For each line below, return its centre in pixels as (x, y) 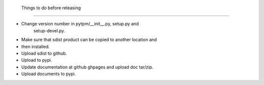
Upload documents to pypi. (48, 74)
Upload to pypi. (37, 60)
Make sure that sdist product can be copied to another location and (89, 40)
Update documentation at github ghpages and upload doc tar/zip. (87, 67)
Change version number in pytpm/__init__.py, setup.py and (80, 24)
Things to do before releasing (51, 8)
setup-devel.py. (49, 31)
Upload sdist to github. (44, 53)
